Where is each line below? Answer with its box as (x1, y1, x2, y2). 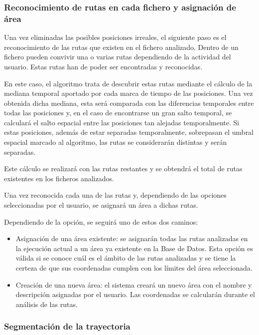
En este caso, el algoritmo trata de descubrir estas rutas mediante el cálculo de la (4, 78, 253, 88)
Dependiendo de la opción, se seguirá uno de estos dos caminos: (4, 216, 198, 227)
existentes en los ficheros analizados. (4, 173, 114, 183)
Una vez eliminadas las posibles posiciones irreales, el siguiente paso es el (4, 32, 227, 42)
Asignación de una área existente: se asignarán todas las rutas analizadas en (15, 233, 248, 244)
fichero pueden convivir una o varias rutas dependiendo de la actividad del (4, 51, 231, 62)
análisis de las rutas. (15, 299, 78, 309)
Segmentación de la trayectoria (4, 320, 130, 333)
